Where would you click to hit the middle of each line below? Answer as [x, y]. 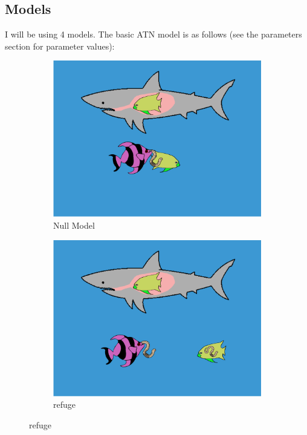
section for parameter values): [60, 46]
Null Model [74, 225]
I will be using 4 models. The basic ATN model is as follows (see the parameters [153, 34]
